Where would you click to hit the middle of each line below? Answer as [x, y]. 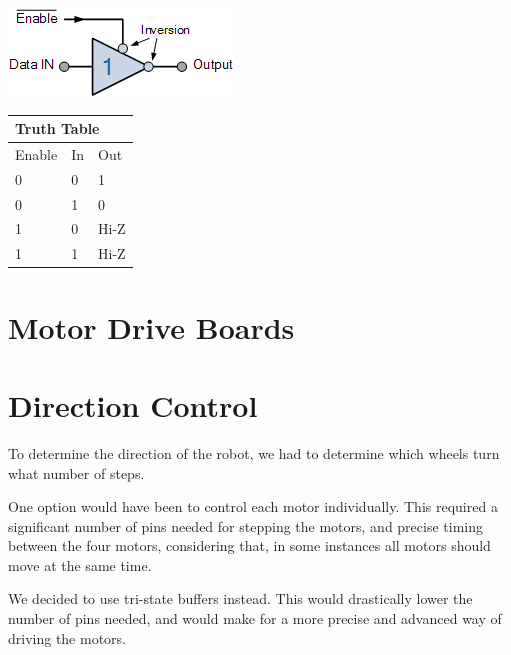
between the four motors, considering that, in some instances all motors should [249, 545]
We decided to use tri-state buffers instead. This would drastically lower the [240, 598]
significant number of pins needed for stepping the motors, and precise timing [246, 525]
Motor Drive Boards [151, 326]
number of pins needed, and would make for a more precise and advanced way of [255, 618]
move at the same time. [80, 564]
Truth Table [57, 128]
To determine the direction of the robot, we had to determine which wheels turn [254, 452]
